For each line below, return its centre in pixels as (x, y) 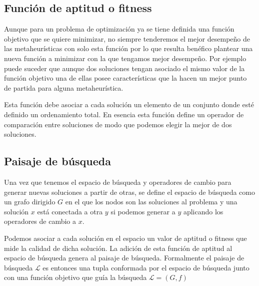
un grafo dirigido (30, 202)
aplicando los (203, 211)
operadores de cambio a (40, 221)
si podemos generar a (143, 211)
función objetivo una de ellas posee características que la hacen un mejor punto (125, 78)
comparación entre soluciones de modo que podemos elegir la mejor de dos (118, 124)
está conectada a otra (70, 211)
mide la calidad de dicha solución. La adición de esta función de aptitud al (118, 248)
